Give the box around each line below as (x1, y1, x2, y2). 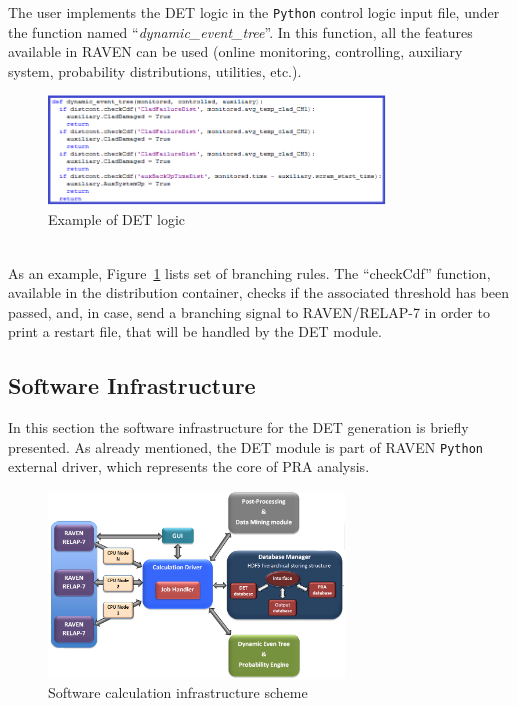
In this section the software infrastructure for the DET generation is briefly (8, 417, 469, 438)
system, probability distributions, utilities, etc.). (8, 60, 302, 81)
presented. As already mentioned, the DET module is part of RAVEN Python (8, 436, 483, 457)
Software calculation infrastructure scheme (48, 682, 308, 703)
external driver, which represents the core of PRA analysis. (8, 456, 370, 477)
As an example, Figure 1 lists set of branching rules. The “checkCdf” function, (8, 262, 491, 283)
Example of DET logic (48, 209, 186, 230)
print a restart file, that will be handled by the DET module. (8, 321, 382, 342)
